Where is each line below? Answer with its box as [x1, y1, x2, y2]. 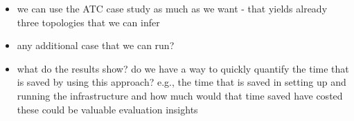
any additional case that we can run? [17, 38, 175, 53]
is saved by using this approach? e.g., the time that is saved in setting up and [17, 75, 346, 89]
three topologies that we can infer [17, 15, 160, 29]
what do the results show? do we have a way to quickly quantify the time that [17, 61, 349, 75]
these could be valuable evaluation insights [17, 102, 198, 116]
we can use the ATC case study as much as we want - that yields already [17, 1, 328, 15]
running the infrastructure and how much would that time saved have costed [17, 88, 343, 102]
